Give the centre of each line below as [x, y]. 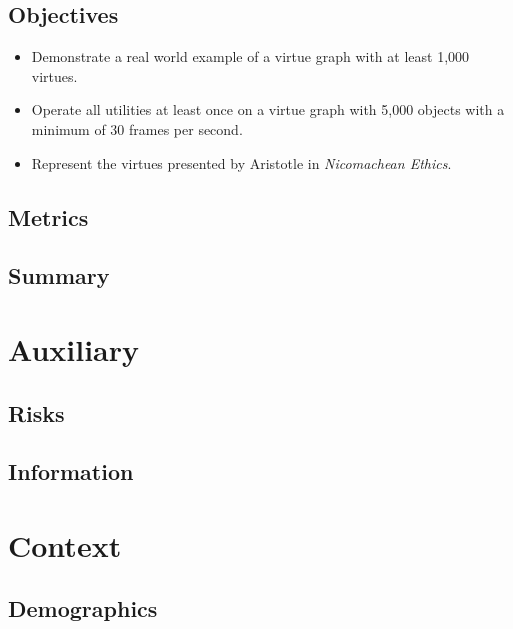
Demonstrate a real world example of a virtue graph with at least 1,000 [250, 56]
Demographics [83, 608]
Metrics [48, 216]
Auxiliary [74, 348]
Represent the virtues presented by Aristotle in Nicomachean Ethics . [241, 162]
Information [71, 471]
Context [65, 544]
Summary [59, 275]
